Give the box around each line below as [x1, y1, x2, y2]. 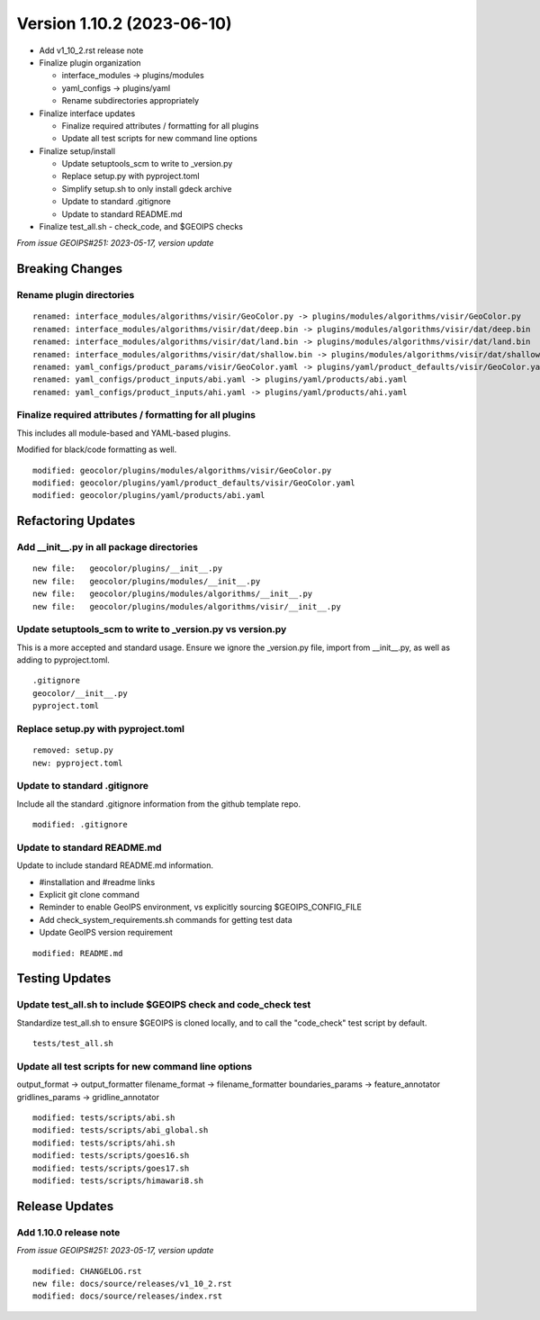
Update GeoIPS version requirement [39, 927, 173, 938]
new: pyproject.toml [32, 757, 123, 768]
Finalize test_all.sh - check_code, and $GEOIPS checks [39, 222, 243, 232]
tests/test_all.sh [32, 1038, 114, 1049]
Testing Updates [16, 971, 112, 986]
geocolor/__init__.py [32, 688, 128, 698]
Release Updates [16, 1198, 114, 1214]
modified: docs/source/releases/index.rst [32, 1291, 223, 1301]
